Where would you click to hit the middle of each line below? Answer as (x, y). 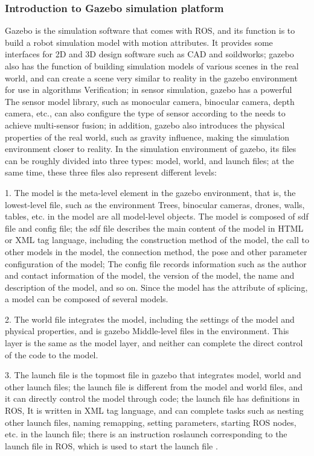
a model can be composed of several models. (87, 299)
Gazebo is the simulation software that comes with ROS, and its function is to (150, 30)
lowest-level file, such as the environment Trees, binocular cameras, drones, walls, (155, 204)
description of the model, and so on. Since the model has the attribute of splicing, (156, 287)
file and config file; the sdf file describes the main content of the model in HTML (154, 228)
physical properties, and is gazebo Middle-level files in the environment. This (147, 331)
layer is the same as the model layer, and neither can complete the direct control (154, 343)
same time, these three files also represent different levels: (111, 172)
